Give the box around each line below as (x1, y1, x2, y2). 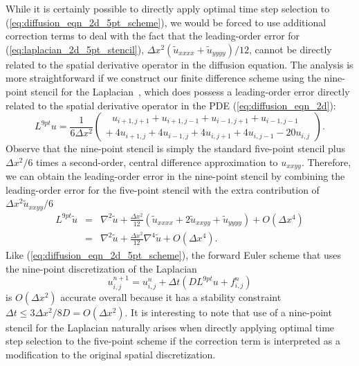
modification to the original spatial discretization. (6, 347, 216, 361)
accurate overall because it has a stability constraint (60, 289, 282, 304)
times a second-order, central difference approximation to (36, 154, 278, 169)
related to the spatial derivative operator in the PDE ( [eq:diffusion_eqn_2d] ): (6, 98, 336, 112)
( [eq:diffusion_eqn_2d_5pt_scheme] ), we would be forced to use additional (6, 15, 326, 29)
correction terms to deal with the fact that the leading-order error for (6, 28, 300, 43)
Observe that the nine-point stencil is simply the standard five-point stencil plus (6, 141, 346, 156)
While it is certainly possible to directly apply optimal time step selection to (6, 1, 330, 15)
